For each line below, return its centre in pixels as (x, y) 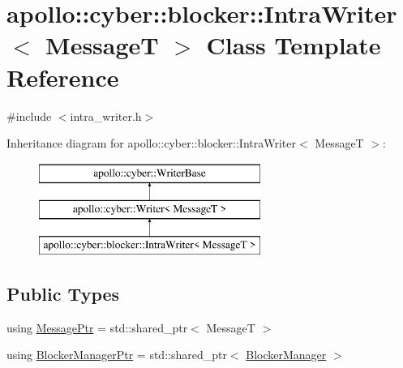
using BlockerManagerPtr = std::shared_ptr (117, 355)
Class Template (294, 45)
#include (29, 116)
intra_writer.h (106, 116)
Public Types (63, 294)
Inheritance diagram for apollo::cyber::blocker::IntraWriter (151, 143)
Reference (63, 77)
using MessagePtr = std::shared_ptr (97, 327)
